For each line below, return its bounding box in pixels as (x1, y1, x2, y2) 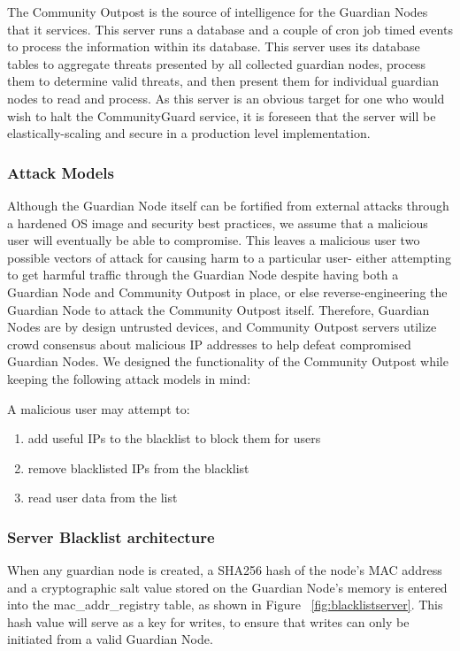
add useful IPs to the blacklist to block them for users (27, 429, 321, 448)
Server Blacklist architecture (7, 525, 215, 548)
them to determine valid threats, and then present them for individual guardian (7, 72, 440, 90)
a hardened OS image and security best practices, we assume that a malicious (7, 213, 428, 232)
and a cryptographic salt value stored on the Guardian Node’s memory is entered (7, 578, 448, 596)
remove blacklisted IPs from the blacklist (27, 458, 249, 477)
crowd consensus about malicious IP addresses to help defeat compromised (7, 334, 411, 353)
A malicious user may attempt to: (7, 399, 190, 417)
